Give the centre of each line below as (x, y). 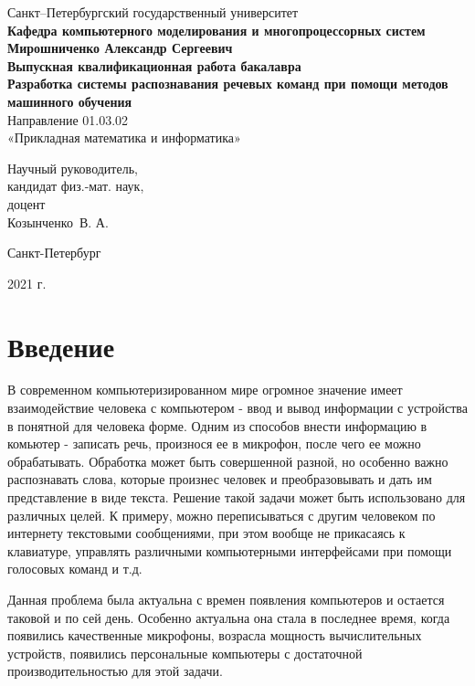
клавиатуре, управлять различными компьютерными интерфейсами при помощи (230, 550)
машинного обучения (70, 101)
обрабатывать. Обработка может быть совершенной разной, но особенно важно (228, 461)
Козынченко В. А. (58, 222)
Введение (61, 346)
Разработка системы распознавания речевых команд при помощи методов (228, 84)
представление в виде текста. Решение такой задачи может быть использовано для (237, 497)
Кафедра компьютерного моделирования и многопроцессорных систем (216, 30)
